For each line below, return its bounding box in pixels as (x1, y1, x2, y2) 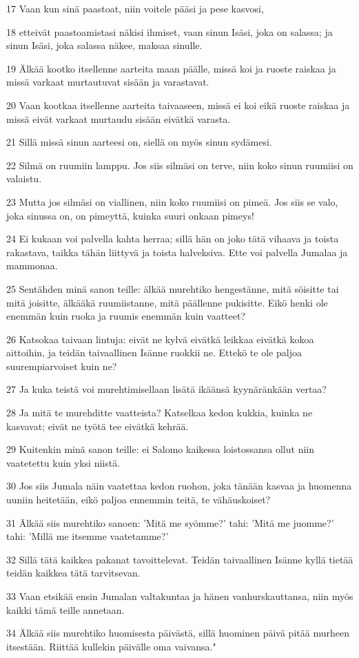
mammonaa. (6, 258, 58, 273)
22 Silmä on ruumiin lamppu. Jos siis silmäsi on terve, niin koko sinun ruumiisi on (6, 157, 353, 172)
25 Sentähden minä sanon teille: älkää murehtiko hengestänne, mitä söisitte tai (6, 281, 339, 296)
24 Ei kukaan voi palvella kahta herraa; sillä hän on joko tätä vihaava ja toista (6, 231, 339, 246)
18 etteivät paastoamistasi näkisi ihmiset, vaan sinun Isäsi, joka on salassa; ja (6, 24, 333, 39)
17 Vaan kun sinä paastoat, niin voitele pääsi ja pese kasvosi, (6, 1, 264, 15)
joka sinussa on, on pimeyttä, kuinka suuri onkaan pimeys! (6, 208, 254, 222)
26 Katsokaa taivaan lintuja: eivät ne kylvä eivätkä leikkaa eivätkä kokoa (6, 331, 314, 346)
